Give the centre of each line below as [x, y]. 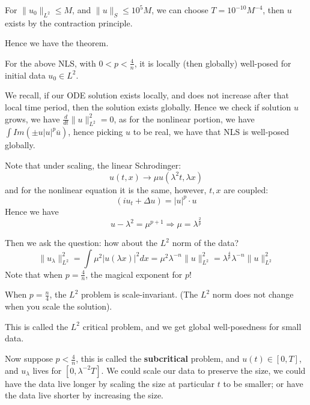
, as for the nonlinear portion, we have [184, 118]
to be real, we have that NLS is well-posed [211, 132]
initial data [25, 75]
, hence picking [96, 132]
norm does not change [253, 294]
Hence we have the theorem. [57, 43]
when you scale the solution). [59, 306]
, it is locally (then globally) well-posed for [213, 63]
